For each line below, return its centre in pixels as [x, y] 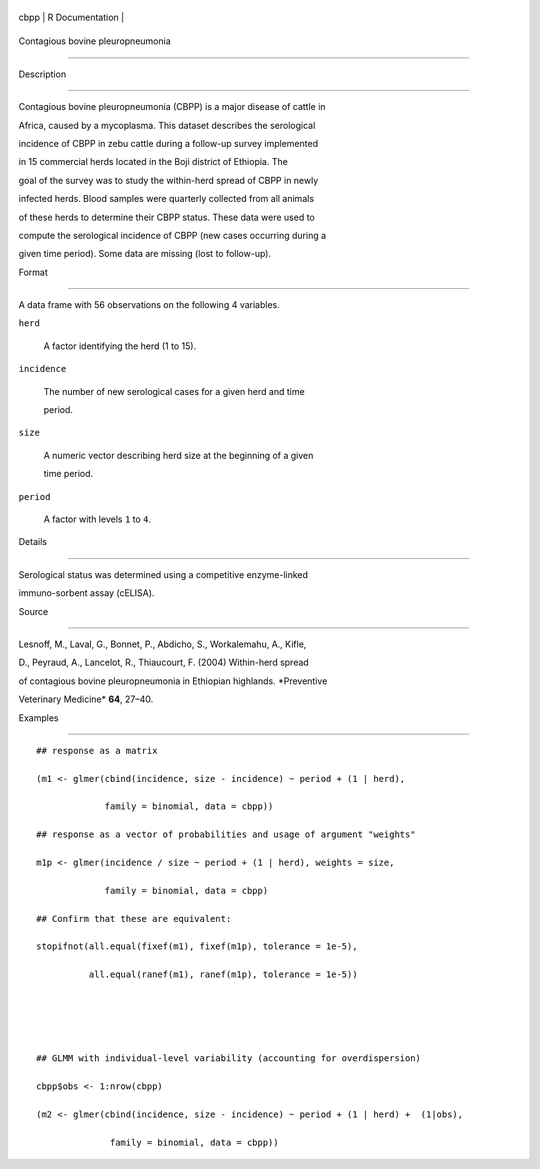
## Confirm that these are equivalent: [134, 918]
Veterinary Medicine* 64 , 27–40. [86, 699]
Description [42, 74]
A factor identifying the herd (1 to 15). [120, 346]
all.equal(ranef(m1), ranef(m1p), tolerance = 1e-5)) [223, 974]
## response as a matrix [97, 750]
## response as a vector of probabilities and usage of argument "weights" [226, 834]
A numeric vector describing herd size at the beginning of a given [178, 455]
